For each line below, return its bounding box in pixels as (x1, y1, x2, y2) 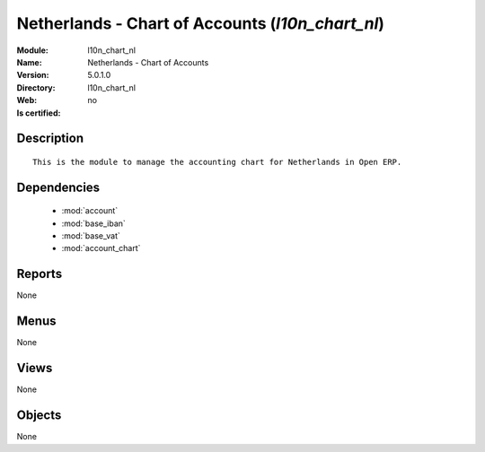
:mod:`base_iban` (61, 218, 126, 229)
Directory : (16, 82, 56, 93)
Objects (16, 408, 62, 423)
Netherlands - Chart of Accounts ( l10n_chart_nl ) (16, 13, 385, 33)
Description (16, 131, 84, 146)
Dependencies (16, 179, 101, 195)
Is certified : (16, 108, 61, 118)
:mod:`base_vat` (61, 230, 120, 241)
